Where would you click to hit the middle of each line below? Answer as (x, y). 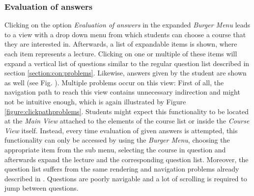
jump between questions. (42, 188)
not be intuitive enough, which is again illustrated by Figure (95, 101)
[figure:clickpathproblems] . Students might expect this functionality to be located (127, 111)
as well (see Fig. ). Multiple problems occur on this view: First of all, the (114, 82)
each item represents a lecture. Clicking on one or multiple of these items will (121, 53)
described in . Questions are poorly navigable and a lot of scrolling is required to (126, 178)
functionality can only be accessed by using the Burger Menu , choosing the (117, 140)
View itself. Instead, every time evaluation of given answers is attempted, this (121, 130)
